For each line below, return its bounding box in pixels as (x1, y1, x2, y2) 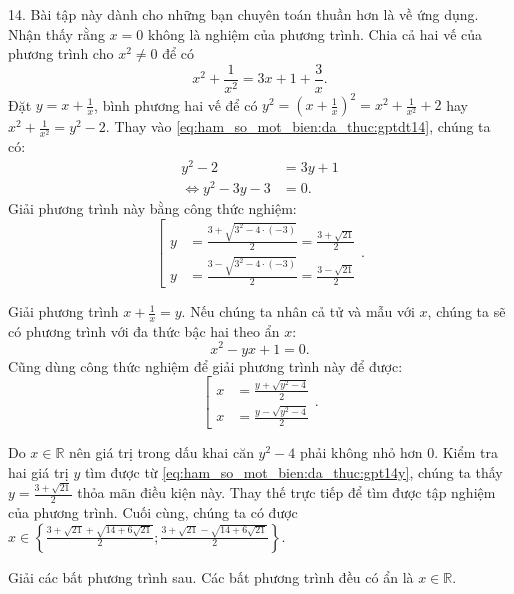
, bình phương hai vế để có (94, 94, 258, 115)
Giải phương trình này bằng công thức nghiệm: (8, 198, 297, 219)
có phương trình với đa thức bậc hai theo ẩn (8, 320, 280, 341)
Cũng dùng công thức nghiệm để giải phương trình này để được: (8, 355, 403, 376)
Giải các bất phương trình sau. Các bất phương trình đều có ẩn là (8, 566, 414, 587)
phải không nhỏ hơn (299, 442, 423, 463)
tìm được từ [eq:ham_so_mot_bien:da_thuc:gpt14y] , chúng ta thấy (84, 461, 503, 482)
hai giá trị (8, 461, 69, 482)
